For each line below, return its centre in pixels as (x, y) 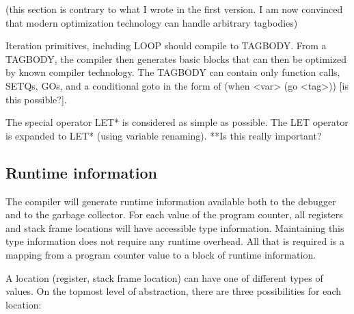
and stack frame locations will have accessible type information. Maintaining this (175, 227)
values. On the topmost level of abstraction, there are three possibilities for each (174, 291)
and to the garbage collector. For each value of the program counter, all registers (174, 214)
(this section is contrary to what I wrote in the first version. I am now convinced (174, 9)
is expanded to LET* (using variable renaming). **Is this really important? (164, 135)
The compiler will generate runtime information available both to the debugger (171, 201)
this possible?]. (36, 99)
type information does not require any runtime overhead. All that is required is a (175, 241)
